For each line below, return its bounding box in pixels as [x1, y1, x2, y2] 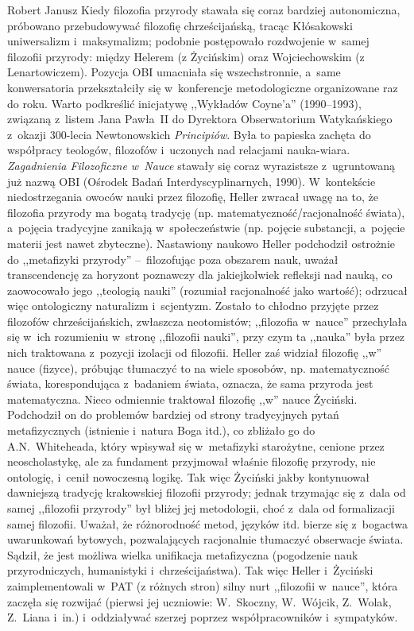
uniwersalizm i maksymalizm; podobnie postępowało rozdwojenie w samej [7, 33, 370, 49]
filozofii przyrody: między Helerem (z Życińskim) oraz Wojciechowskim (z [7, 48, 365, 64]
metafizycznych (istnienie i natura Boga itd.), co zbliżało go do [7, 422, 315, 439]
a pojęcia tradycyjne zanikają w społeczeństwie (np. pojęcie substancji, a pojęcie [7, 219, 405, 236]
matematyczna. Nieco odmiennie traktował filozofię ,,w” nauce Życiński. [7, 390, 358, 407]
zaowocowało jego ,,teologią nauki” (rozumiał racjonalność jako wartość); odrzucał [7, 281, 408, 298]
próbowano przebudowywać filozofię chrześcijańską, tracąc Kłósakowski [7, 17, 353, 33]
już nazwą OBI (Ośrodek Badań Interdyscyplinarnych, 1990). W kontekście [7, 172, 376, 189]
